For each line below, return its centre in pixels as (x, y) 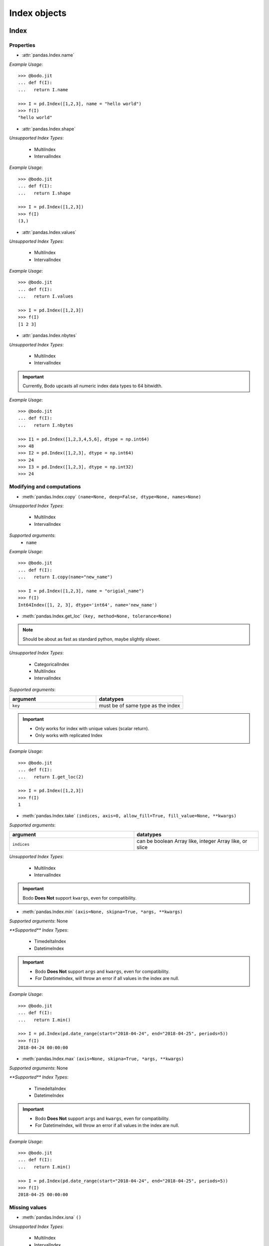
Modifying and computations (45, 487)
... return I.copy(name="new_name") (66, 577)
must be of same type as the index (139, 706)
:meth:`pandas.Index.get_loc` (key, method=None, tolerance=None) (97, 616)
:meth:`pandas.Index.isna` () (52, 1217)
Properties (22, 45)
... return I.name (43, 89)
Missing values (28, 1208)
